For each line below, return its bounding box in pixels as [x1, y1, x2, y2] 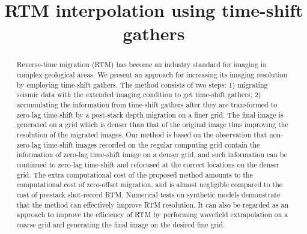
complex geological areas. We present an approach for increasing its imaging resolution [16, 70, 288, 80]
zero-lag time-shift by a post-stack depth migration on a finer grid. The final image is [16, 109, 284, 119]
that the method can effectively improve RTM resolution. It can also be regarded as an [16, 199, 289, 209]
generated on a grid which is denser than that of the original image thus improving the [16, 119, 288, 130]
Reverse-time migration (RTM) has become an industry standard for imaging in [16, 59, 267, 70]
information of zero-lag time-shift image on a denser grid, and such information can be [16, 149, 288, 160]
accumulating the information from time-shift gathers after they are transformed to [16, 99, 278, 109]
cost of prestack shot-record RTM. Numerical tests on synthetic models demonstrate [16, 189, 281, 199]
